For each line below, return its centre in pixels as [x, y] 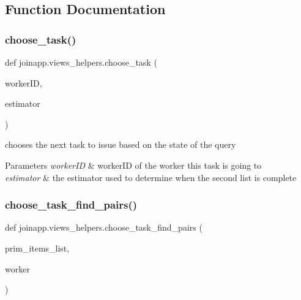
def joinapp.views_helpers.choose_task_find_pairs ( [104, 227]
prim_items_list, [37, 248]
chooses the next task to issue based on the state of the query [121, 144]
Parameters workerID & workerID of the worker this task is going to [133, 165]
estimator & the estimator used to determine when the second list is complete [151, 177]
